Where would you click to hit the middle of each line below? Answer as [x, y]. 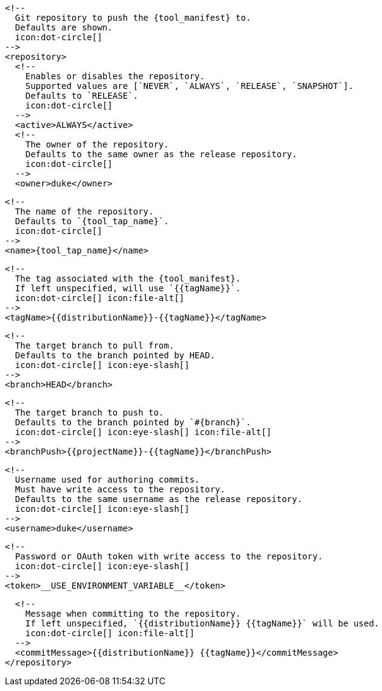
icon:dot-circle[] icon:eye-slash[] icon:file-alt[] [143, 432]
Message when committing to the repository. [133, 614]
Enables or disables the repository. [115, 76]
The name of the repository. [84, 211]
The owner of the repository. [97, 144]
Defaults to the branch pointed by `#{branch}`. [133, 422]
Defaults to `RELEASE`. [82, 96]
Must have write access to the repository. [120, 489]
